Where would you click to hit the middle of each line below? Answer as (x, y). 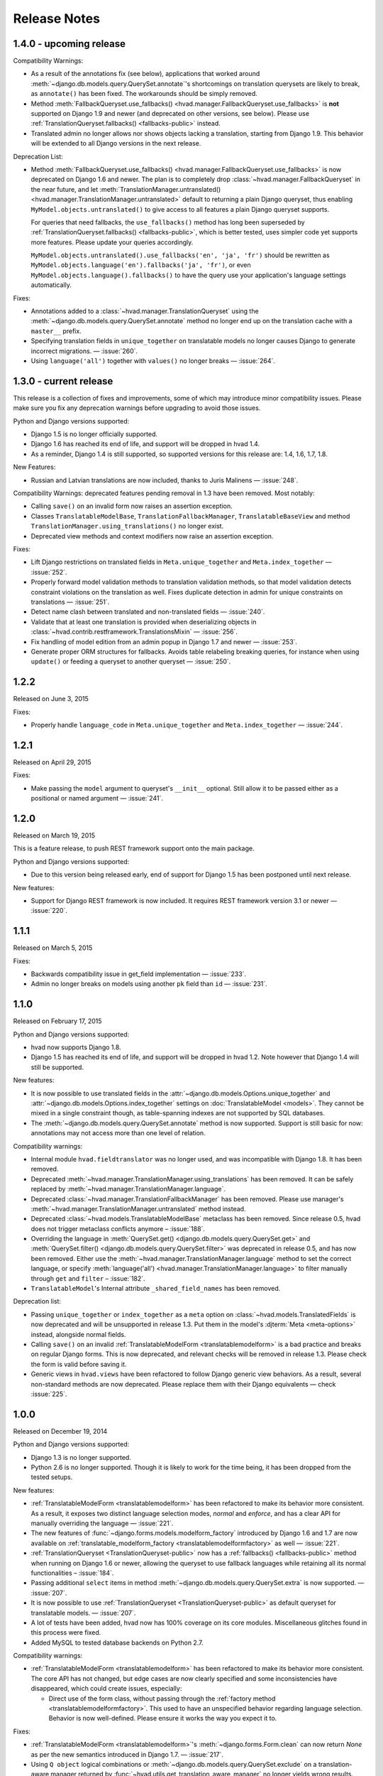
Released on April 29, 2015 (52, 762)
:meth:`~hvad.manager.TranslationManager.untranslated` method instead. (138, 1208)
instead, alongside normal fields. (78, 1334)
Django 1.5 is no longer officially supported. (94, 434)
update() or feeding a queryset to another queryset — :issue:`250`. (131, 661)
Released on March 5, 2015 (53, 948)
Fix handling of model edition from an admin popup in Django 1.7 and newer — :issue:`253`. (164, 641)
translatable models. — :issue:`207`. (83, 1613)
